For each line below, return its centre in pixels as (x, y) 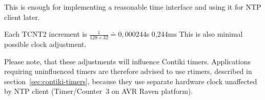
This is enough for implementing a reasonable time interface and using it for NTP (133, 7)
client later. (22, 17)
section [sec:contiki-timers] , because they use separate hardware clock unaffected (131, 81)
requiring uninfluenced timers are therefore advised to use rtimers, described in (128, 71)
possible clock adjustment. (45, 44)
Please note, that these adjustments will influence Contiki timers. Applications (127, 61)
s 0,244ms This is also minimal (195, 34)
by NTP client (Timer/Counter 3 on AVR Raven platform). (99, 91)
